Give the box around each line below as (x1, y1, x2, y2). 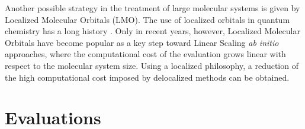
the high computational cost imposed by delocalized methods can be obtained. (5, 71, 290, 83)
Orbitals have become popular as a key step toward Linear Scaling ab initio (5, 36, 279, 48)
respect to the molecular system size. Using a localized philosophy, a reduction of (5, 59, 298, 71)
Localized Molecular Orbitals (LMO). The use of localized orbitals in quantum (5, 13, 290, 25)
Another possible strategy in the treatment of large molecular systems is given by (5, 2, 300, 14)
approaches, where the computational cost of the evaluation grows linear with (5, 48, 286, 60)
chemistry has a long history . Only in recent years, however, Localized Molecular (5, 25, 300, 37)
